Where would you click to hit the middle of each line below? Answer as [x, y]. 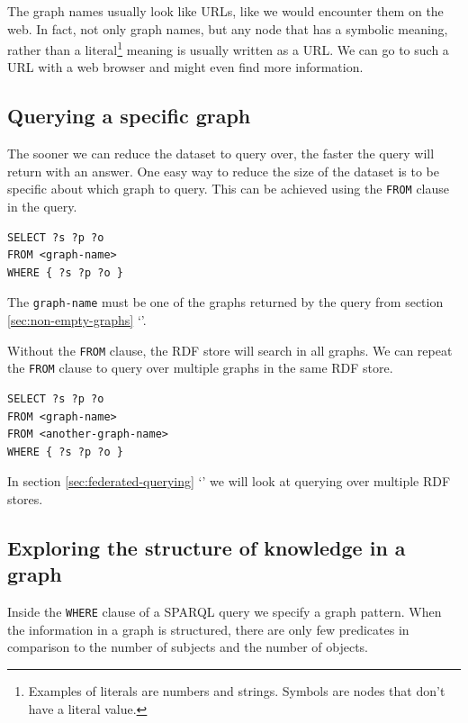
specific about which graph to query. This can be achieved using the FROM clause [229, 189]
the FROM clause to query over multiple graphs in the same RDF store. [200, 368]
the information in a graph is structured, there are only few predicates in [208, 629]
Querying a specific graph [129, 116]
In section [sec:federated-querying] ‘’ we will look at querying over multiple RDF [229, 481]
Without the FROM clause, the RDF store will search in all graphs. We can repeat [230, 350]
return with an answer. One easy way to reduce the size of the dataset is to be [223, 171]
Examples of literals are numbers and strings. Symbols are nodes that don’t [237, 691]
